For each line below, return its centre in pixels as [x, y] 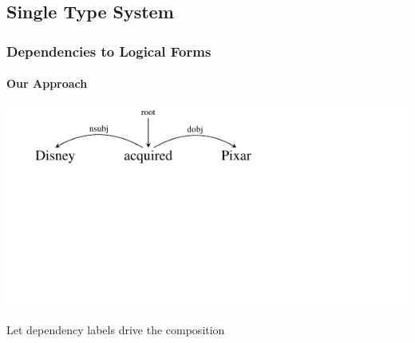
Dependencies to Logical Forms [109, 51]
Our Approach [47, 83]
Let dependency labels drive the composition [116, 330]
